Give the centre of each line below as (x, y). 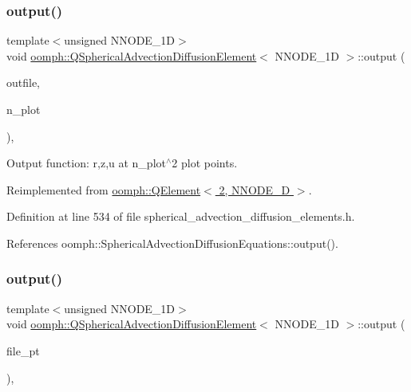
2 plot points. (205, 163)
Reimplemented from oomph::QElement (104, 189)
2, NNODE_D (255, 189)
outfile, (24, 82)
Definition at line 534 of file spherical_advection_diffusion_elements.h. (181, 216)
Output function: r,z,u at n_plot (86, 163)
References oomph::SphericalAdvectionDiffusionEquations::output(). (172, 243)
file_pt (23, 350)
